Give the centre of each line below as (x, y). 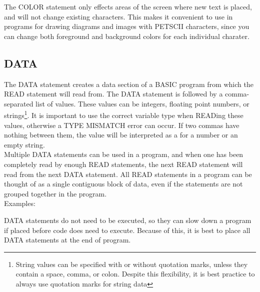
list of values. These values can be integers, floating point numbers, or (142, 103)
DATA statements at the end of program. (67, 240)
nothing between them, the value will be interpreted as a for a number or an (121, 135)
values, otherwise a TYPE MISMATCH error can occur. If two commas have (122, 125)
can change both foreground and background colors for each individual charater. (127, 36)
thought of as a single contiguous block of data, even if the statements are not (123, 184)
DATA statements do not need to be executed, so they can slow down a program (128, 220)
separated (19, 103)
